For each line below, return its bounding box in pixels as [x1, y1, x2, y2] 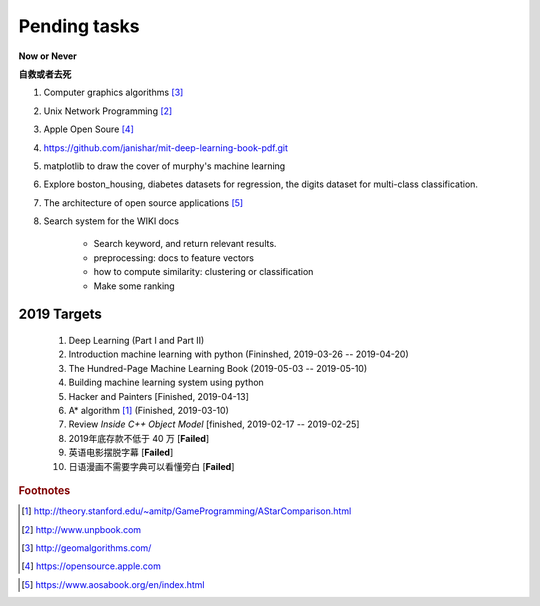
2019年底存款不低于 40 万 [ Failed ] [68, 432, 210, 444]
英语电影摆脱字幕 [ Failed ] [68, 446, 174, 459]
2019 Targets [18, 306, 102, 323]
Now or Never [18, 50, 77, 62]
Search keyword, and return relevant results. [93, 238, 277, 250]
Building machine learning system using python [68, 376, 264, 389]
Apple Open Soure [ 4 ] [43, 123, 135, 135]
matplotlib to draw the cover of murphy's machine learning [43, 160, 286, 172]
